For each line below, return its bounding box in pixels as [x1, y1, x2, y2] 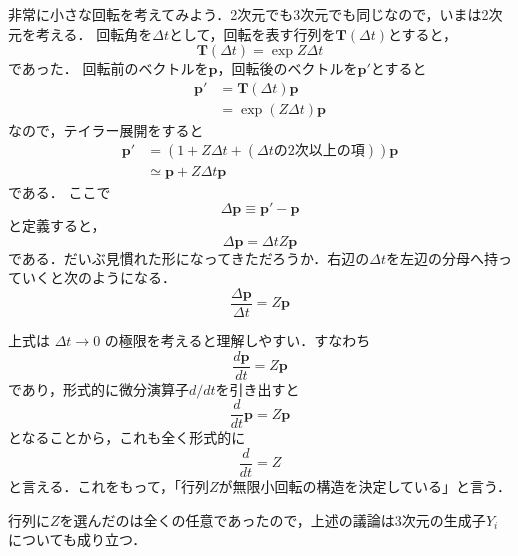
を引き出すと [215, 378, 300, 399]
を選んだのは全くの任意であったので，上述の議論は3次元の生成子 [59, 509, 486, 530]
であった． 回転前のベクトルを [8, 58, 209, 79]
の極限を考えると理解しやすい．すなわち [104, 329, 371, 350]
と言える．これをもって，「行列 [8, 475, 209, 496]
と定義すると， [8, 215, 106, 236]
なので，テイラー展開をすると [8, 119, 204, 140]
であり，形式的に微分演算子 [8, 378, 189, 399]
